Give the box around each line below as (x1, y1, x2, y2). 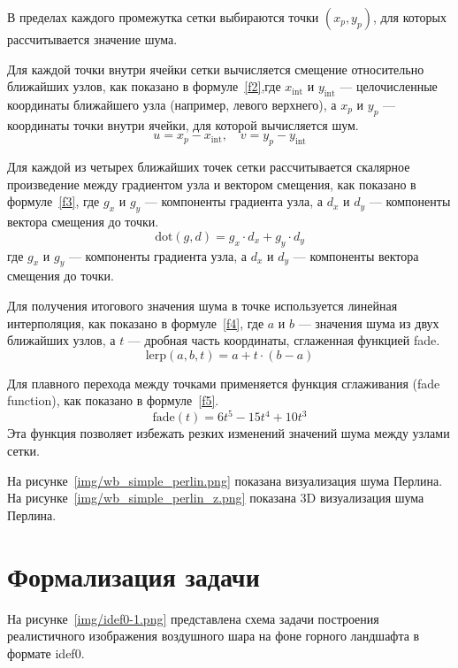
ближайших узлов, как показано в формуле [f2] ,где (7, 77, 281, 96)
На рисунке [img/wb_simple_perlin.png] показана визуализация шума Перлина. (7, 471, 443, 489)
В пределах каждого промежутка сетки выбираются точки (7, 8, 319, 26)
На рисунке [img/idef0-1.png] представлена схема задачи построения (7, 609, 379, 627)
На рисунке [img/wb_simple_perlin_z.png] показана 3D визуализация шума (7, 488, 424, 507)
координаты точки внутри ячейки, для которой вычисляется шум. (7, 115, 359, 134)
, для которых (372, 8, 447, 26)
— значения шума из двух (298, 313, 439, 332)
